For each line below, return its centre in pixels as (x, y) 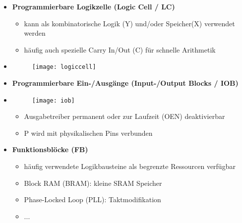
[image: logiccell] (64, 67)
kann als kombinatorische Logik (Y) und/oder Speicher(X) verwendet (129, 23)
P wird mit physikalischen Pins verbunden (88, 133)
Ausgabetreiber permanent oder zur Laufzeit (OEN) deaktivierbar (124, 116)
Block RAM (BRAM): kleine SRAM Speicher (93, 183)
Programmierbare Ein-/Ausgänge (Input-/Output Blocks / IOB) (125, 83)
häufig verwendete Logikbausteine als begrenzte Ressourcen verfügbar (130, 166)
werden (35, 33)
